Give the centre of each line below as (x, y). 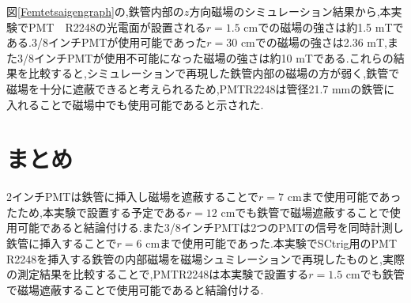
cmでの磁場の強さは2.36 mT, (314, 42)
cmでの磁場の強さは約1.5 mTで (324, 27)
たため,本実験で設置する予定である (96, 212)
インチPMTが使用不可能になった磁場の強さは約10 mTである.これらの (213, 57)
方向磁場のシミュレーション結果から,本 (290, 11)
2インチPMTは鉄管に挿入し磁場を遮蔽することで (133, 197)
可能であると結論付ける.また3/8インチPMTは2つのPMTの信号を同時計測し (210, 227)
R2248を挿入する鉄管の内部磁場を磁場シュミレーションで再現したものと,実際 (205, 258)
